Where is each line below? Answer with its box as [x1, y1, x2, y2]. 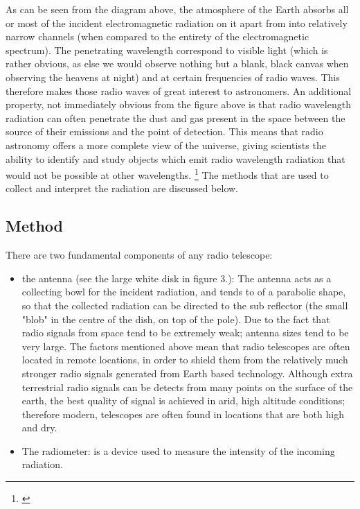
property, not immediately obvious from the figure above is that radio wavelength [6, 97, 351, 112]
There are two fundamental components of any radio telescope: [6, 248, 273, 262]
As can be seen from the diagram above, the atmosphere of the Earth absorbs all [6, 2, 349, 16]
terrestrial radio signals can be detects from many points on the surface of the [21, 379, 353, 394]
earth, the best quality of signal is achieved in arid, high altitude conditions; [21, 393, 345, 408]
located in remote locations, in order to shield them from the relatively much [21, 352, 348, 367]
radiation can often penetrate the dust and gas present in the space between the [6, 110, 345, 125]
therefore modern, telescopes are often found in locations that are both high [21, 406, 344, 421]
